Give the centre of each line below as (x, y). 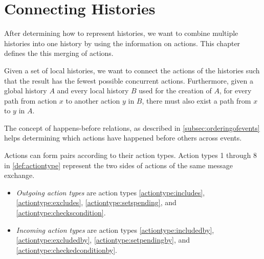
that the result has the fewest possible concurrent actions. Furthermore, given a (129, 80)
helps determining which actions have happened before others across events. (123, 138)
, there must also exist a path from (196, 100)
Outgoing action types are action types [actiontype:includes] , (111, 192)
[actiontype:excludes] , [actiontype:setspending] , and (96, 202)
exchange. (19, 175)
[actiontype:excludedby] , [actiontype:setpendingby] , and (103, 240)
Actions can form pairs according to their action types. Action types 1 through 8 (131, 155)
